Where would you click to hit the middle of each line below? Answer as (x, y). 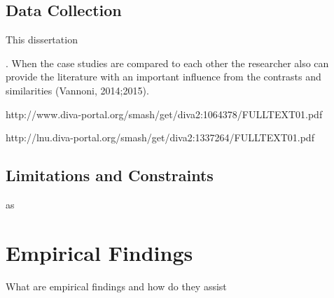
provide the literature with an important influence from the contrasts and (163, 77)
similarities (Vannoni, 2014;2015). (77, 90)
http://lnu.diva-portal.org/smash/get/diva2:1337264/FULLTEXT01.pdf (160, 137)
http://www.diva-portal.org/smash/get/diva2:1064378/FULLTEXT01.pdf (164, 114)
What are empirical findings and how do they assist (116, 286)
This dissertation (42, 40)
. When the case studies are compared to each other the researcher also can (167, 63)
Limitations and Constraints (110, 175)
